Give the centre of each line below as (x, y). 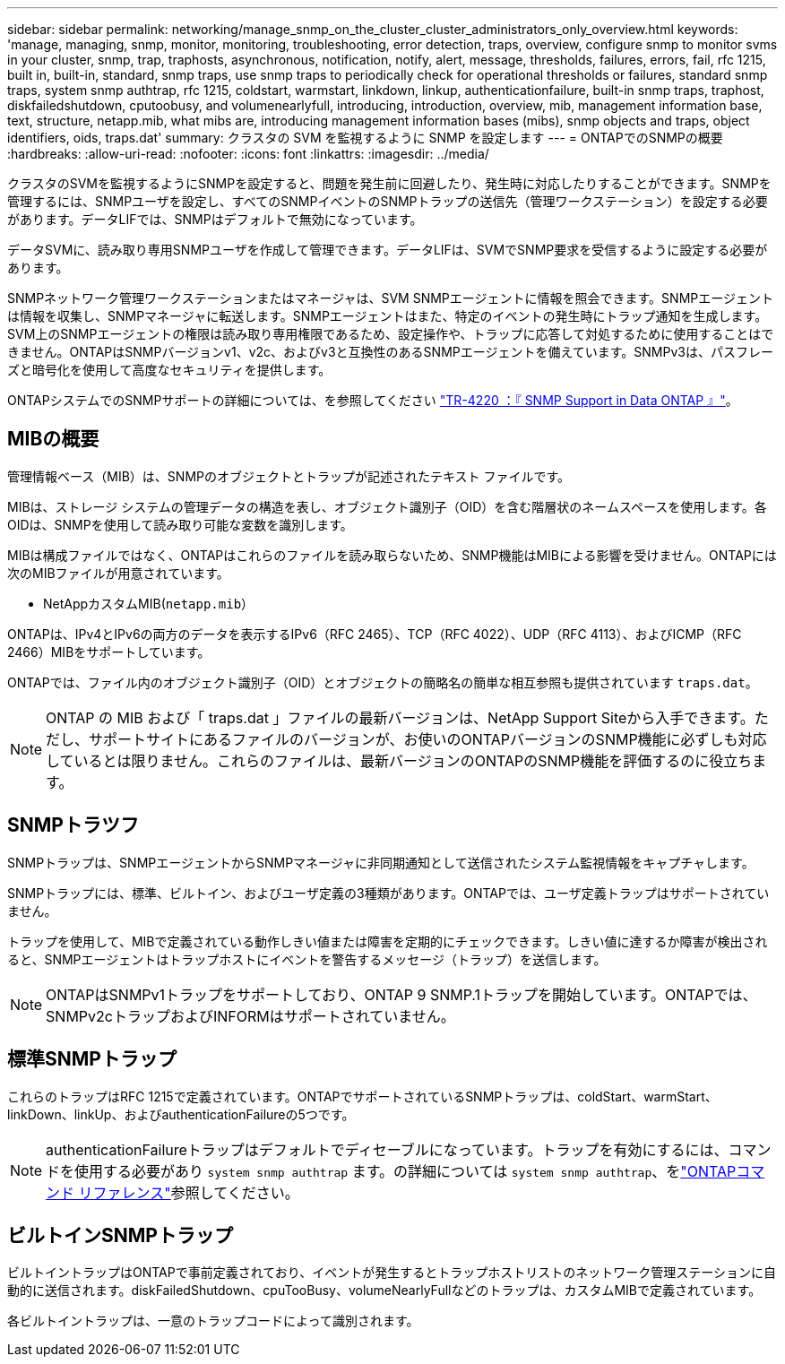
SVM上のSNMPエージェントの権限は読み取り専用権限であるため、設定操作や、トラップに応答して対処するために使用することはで (391, 334)
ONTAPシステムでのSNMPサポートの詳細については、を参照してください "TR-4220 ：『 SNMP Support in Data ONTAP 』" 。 (373, 400)
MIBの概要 (53, 439)
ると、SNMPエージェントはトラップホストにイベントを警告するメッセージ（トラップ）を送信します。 (307, 959)
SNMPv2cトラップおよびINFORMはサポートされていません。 (250, 1016)
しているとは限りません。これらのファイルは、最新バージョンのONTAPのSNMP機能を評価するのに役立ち (399, 760)
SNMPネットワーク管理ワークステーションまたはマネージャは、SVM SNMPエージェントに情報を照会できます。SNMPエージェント (390, 298)
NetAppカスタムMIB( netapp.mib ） (149, 603)
